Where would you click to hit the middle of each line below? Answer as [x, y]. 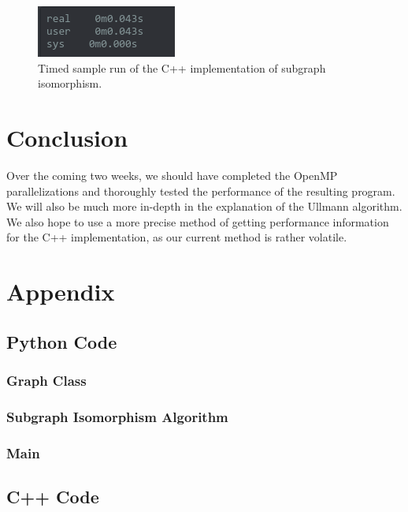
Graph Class [46, 380]
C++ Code [53, 496]
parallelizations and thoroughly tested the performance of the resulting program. [201, 191]
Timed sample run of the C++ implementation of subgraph [182, 67]
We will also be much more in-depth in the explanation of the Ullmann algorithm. [204, 206]
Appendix [61, 292]
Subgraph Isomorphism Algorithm [117, 416]
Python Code [62, 341]
